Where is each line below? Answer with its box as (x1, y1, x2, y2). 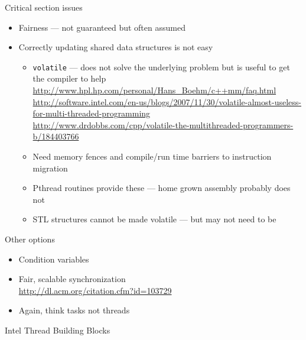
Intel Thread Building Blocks (5, 323, 110, 336)
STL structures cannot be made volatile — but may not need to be (32, 213, 276, 225)
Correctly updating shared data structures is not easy (18, 41, 213, 53)
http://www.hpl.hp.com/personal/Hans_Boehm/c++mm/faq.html (32, 84, 276, 96)
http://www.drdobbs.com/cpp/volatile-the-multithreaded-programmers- (32, 118, 294, 131)
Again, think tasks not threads (18, 304, 130, 316)
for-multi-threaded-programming (32, 107, 151, 119)
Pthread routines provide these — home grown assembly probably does (32, 182, 291, 194)
